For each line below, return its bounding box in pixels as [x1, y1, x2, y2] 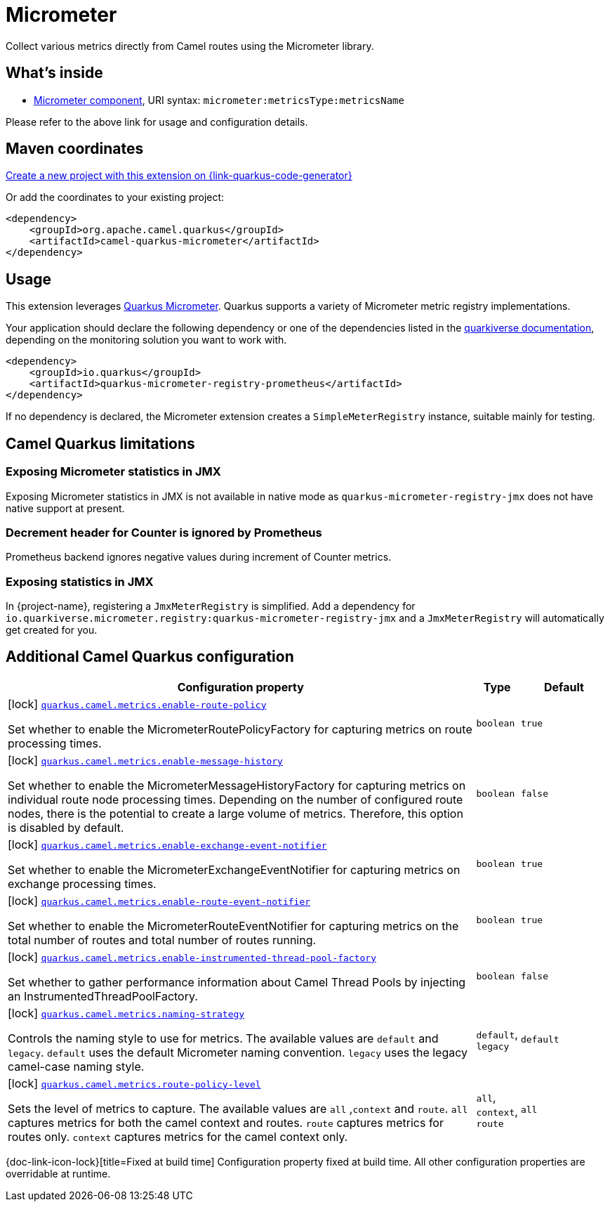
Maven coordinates [6, 140, 144, 158]
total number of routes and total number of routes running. [8, 932, 317, 947]
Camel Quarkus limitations [6, 434, 195, 452]
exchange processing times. [8, 876, 157, 891]
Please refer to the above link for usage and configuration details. [6, 115, 308, 128]
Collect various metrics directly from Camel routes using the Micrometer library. [6, 39, 374, 52]
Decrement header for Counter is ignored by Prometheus [6, 525, 322, 540]
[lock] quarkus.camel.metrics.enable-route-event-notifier [8, 893, 311, 908]
